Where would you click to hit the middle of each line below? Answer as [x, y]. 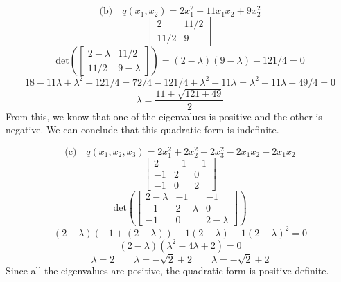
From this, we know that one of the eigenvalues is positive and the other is [164, 116]
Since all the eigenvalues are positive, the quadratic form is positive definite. [167, 271]
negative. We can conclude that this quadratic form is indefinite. [142, 130]
